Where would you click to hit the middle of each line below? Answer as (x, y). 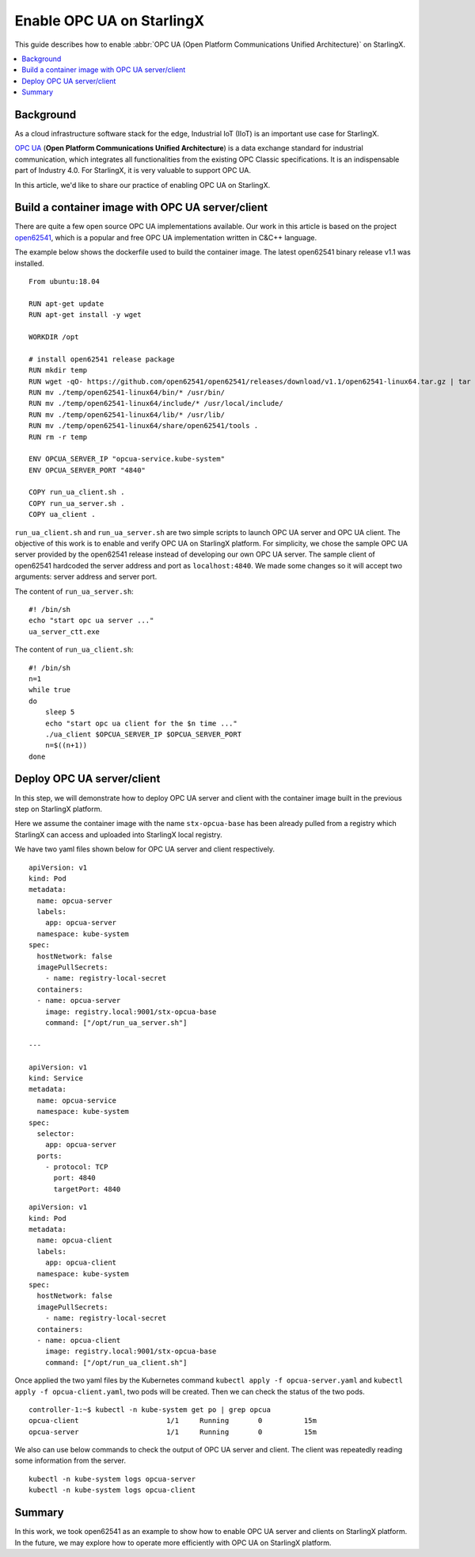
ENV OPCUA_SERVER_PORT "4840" (87, 470)
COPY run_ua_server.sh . (77, 503)
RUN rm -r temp (58, 437)
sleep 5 (60, 712)
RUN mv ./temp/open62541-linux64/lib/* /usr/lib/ (127, 415)
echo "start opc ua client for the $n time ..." (141, 723)
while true (50, 690)
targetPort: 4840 (87, 1189)
